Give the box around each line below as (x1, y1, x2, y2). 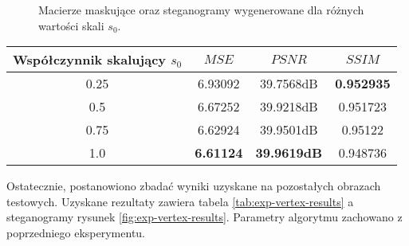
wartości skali (38, 17, 104, 33)
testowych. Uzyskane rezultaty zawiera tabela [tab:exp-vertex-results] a (6, 193, 354, 209)
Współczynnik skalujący (13, 50, 167, 69)
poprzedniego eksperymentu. (6, 224, 146, 240)
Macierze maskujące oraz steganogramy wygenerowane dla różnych (38, 2, 364, 18)
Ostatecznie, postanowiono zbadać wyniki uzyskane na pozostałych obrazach (6, 178, 381, 194)
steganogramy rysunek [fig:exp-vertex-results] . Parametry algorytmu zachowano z (6, 209, 403, 225)
